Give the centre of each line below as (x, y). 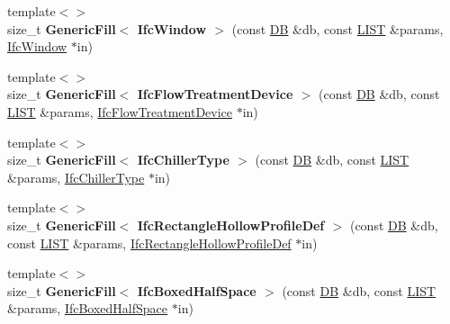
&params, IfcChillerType (76, 177)
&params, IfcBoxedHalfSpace (88, 308)
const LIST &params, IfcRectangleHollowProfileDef (149, 243)
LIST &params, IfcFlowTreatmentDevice (120, 111)
